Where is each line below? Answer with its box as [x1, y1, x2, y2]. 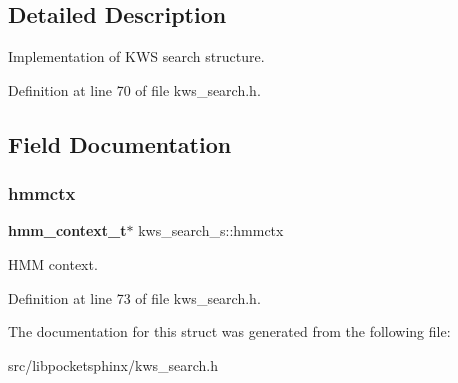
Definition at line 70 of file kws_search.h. [8, 79, 261, 100]
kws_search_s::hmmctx [138, 220, 284, 241]
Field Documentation [8, 128, 232, 159]
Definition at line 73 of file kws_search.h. [8, 287, 261, 308]
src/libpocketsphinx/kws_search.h [8, 354, 219, 375]
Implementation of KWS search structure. [8, 46, 265, 67]
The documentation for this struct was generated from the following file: [8, 321, 451, 342]
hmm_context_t [8, 220, 127, 241]
